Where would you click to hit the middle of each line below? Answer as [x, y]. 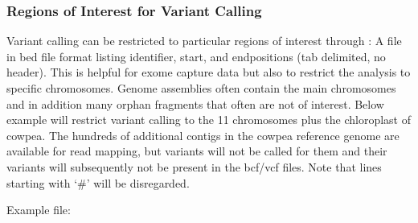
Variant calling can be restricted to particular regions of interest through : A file [204, 41]
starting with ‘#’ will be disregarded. [98, 182]
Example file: [39, 210]
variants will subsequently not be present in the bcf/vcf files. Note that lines [194, 166]
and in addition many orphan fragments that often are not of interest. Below [195, 103]
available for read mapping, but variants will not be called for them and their [197, 151]
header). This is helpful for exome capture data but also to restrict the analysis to [209, 72]
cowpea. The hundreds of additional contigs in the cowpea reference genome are [203, 135]
